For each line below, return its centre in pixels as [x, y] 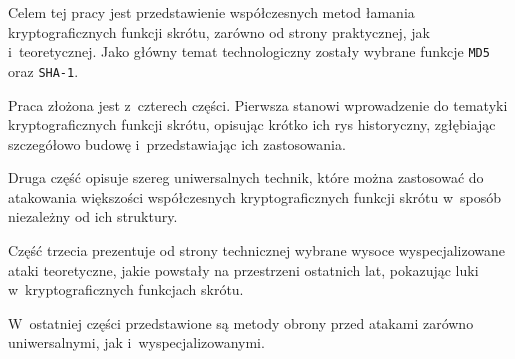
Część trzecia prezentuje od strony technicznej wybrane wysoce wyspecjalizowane [256, 250]
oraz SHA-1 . [43, 70]
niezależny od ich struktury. [93, 216]
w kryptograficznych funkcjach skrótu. [126, 289]
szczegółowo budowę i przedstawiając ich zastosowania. [177, 143]
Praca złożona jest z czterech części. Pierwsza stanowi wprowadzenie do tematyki [258, 104]
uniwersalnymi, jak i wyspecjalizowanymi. [136, 342]
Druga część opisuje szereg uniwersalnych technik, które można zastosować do [246, 177]
